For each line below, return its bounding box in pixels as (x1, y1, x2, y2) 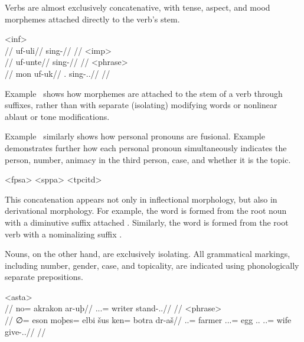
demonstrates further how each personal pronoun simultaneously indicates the (5, 141, 287, 154)
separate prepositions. (5, 271, 83, 283)
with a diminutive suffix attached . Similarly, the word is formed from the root (5, 216, 289, 228)
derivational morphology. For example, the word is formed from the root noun (5, 204, 287, 217)
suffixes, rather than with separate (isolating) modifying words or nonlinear (5, 99, 277, 111)
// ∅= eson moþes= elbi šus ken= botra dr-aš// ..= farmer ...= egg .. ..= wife (5, 314, 292, 326)
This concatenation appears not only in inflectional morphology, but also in (5, 193, 277, 205)
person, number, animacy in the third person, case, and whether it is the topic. (5, 153, 291, 165)
